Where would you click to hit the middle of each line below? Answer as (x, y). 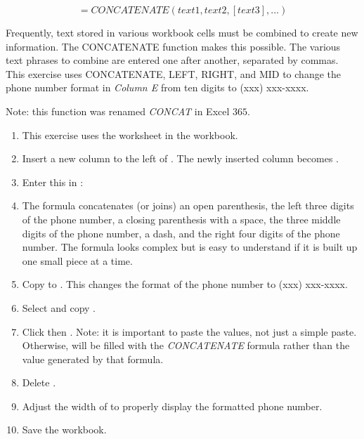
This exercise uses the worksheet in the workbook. (130, 135)
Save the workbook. (64, 430)
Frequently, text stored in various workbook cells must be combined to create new (182, 32)
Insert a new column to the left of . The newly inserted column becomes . (180, 158)
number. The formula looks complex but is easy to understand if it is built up (190, 247)
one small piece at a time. (77, 260)
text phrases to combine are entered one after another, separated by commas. (172, 60)
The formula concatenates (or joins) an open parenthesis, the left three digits (188, 205)
